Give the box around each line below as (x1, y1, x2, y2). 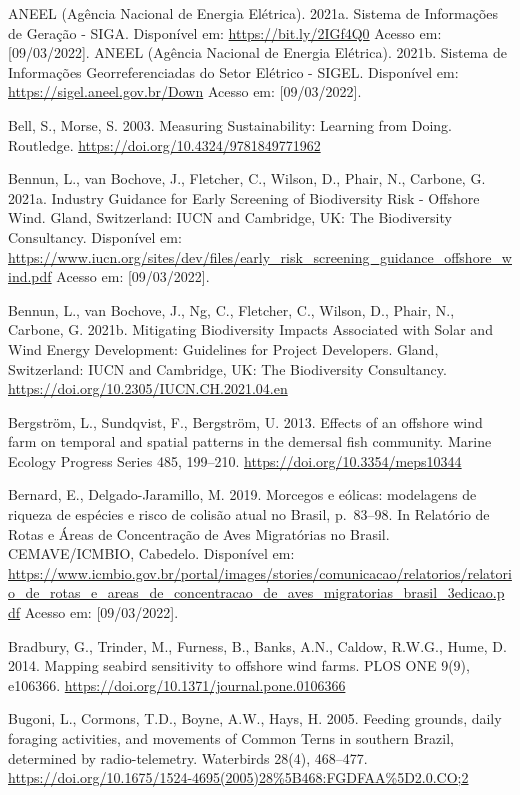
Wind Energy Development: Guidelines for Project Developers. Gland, (8, 338, 439, 359)
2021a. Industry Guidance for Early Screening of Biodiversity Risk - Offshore (8, 187, 480, 208)
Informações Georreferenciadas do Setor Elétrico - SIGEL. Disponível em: (8, 61, 459, 82)
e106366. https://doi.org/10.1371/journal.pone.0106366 (8, 674, 346, 695)
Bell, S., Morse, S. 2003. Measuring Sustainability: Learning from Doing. (8, 114, 452, 135)
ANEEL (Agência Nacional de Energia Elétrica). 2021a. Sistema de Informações (8, 3, 499, 23)
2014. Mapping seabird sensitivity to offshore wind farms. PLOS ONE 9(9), (8, 655, 470, 676)
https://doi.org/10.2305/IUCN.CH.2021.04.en (8, 378, 288, 399)
